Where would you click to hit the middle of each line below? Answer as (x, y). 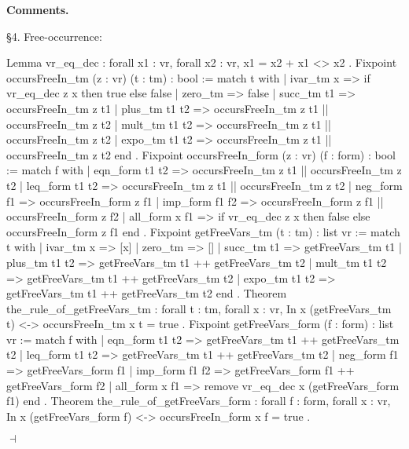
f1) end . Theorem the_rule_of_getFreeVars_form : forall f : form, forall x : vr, (199, 401)
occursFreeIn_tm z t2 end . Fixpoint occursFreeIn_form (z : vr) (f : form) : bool (201, 154)
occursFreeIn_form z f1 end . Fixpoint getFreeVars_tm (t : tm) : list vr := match (203, 231)
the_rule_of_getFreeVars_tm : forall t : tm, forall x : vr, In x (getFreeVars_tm (199, 308)
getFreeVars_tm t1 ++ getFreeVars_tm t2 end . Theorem (147, 293)
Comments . (38, 9)
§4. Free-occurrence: (54, 36)
